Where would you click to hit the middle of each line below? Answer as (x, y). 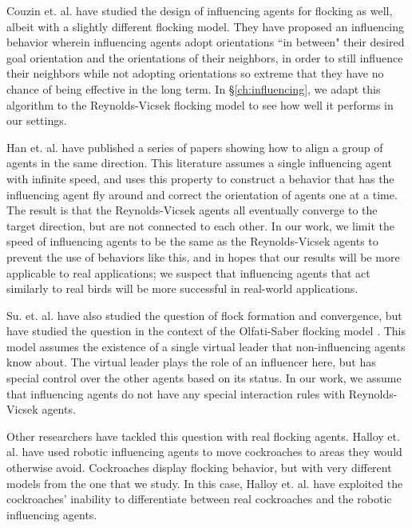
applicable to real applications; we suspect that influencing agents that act (188, 272)
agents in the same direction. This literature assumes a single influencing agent (199, 163)
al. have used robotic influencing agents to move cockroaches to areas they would (204, 452)
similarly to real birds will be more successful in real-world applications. (182, 288)
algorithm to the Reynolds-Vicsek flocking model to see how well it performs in (200, 104)
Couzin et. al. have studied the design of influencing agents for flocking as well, (200, 10)
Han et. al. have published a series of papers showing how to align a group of (195, 147)
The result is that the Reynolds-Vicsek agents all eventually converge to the (192, 210)
